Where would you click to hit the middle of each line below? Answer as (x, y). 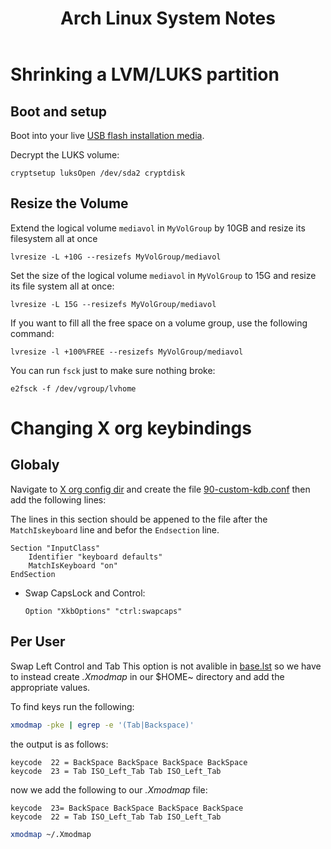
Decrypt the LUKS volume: (65, 155)
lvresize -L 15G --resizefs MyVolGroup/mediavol (113, 304)
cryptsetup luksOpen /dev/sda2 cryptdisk (98, 173)
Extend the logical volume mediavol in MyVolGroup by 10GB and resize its (158, 228)
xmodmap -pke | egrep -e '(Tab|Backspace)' (102, 725)
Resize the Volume (69, 203)
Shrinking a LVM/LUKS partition (145, 74)
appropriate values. (50, 687)
